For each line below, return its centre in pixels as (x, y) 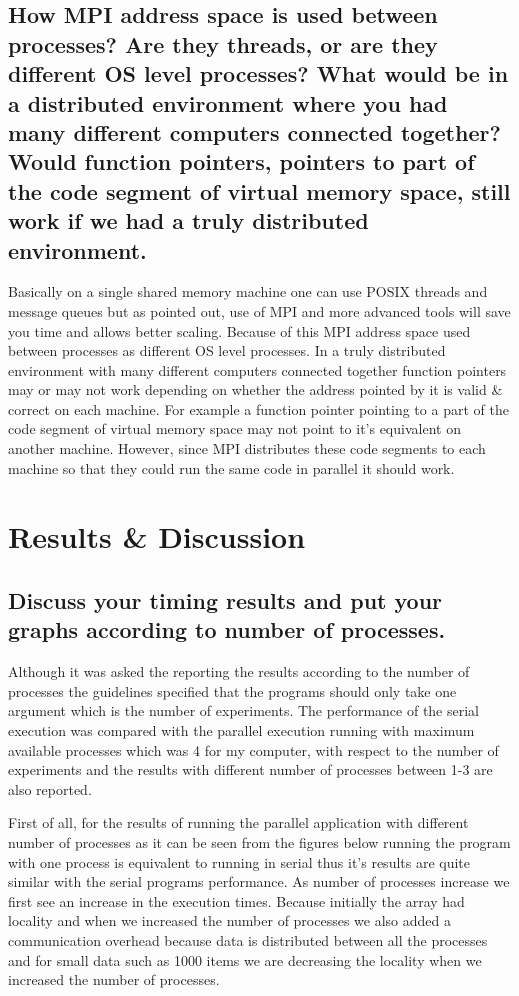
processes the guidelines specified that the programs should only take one (232, 690)
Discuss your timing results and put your (225, 600)
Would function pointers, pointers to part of (241, 161)
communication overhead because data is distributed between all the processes (248, 939)
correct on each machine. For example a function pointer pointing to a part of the (258, 408)
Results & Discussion (157, 536)
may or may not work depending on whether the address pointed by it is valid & (255, 389)
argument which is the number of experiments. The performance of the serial (244, 710)
